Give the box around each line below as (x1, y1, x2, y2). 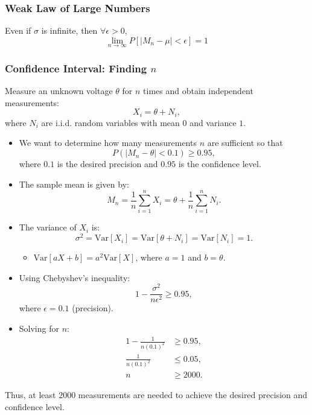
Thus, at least (5, 388, 56, 401)
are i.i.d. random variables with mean (41, 116, 180, 128)
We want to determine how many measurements (19, 136, 197, 149)
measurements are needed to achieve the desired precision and (78, 388, 308, 401)
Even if (5, 24, 31, 37)
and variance (189, 116, 237, 128)
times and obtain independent (143, 84, 253, 97)
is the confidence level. (178, 157, 261, 170)
